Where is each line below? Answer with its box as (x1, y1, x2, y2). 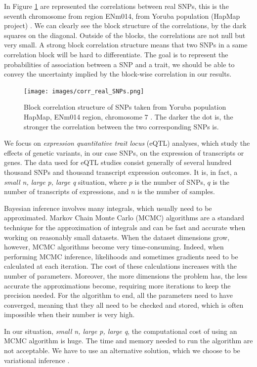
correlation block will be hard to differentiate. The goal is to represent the (4, 49, 228, 59)
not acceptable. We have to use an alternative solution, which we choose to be (4, 345, 240, 356)
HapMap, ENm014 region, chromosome (24, 112, 142, 122)
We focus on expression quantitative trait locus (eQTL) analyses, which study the (4, 138, 250, 148)
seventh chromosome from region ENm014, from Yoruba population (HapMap (4, 10, 240, 21)
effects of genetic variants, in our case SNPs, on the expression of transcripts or (4, 147, 244, 158)
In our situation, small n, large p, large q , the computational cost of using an (4, 326, 237, 336)
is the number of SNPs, (134, 176, 205, 187)
